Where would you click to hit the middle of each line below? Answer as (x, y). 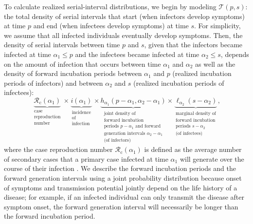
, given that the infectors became (193, 45)
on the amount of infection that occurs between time (82, 64)
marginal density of (196, 113)
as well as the (215, 64)
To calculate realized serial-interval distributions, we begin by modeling (110, 6)
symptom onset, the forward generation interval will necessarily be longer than (121, 206)
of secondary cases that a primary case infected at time (86, 159)
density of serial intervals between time (62, 45)
